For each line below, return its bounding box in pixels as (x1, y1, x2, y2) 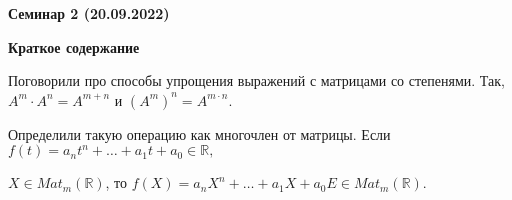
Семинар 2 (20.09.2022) (8, 3, 170, 23)
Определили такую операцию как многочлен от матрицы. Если (8, 123, 391, 144)
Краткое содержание (8, 36, 140, 57)
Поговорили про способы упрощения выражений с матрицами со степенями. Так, (8, 70, 505, 91)
